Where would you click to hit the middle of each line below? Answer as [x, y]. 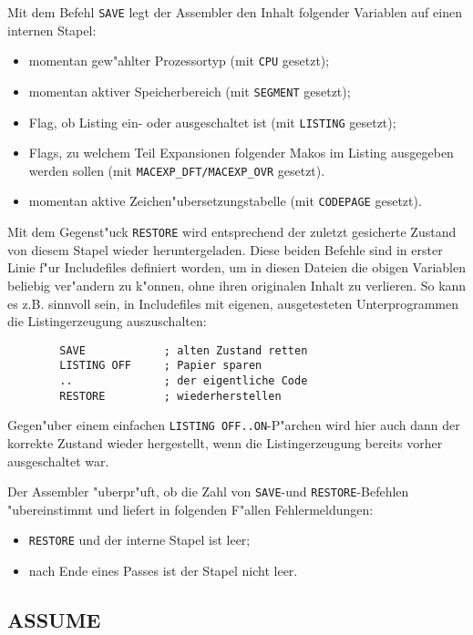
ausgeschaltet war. [58, 461]
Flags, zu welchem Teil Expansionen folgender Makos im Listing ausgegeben [241, 153]
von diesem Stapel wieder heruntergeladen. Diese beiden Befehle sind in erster [225, 249]
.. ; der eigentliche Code [184, 381]
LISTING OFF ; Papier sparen [161, 366]
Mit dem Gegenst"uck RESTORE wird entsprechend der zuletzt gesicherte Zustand [232, 232]
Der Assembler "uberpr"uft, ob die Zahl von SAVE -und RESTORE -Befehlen [208, 492]
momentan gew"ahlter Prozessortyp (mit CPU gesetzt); [179, 61]
